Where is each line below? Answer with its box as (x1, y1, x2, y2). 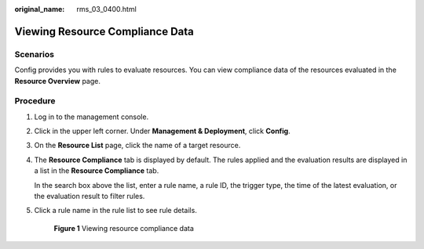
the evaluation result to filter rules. (34, 192, 145, 201)
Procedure (14, 96, 56, 106)
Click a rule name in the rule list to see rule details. (34, 206, 198, 215)
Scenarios (14, 49, 55, 60)
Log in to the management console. (34, 112, 149, 121)
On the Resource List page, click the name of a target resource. (34, 141, 241, 150)
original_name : (14, 5, 65, 13)
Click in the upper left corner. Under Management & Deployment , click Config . (34, 126, 291, 136)
